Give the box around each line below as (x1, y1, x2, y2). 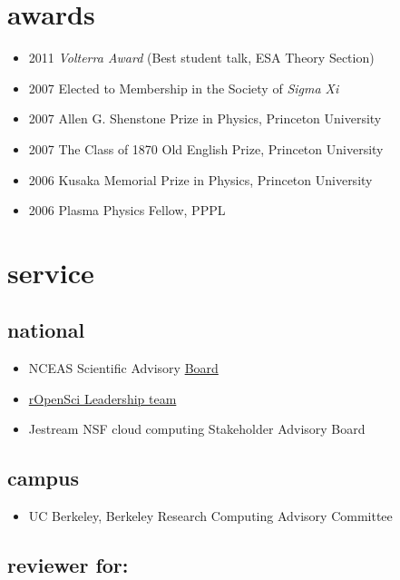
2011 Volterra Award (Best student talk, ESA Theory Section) (28, 48, 375, 67)
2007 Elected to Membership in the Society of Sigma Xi (28, 78, 339, 97)
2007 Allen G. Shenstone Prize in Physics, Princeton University (28, 109, 382, 128)
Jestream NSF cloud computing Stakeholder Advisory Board (28, 419, 366, 438)
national (7, 316, 85, 344)
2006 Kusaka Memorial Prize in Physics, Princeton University (28, 170, 373, 189)
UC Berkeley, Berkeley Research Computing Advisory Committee (28, 506, 393, 526)
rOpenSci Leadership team (28, 388, 177, 408)
